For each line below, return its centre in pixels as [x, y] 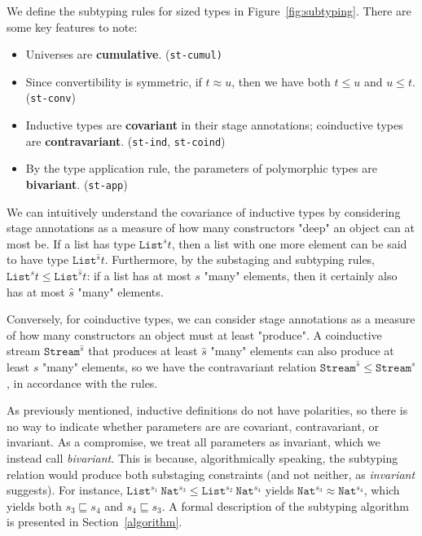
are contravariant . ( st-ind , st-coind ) [125, 141]
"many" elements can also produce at [302, 351]
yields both [34, 505]
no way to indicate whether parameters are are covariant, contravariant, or [193, 426]
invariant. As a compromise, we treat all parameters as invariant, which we [193, 442]
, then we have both [281, 81]
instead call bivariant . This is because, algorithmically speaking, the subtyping [202, 457]
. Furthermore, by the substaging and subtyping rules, [240, 259]
